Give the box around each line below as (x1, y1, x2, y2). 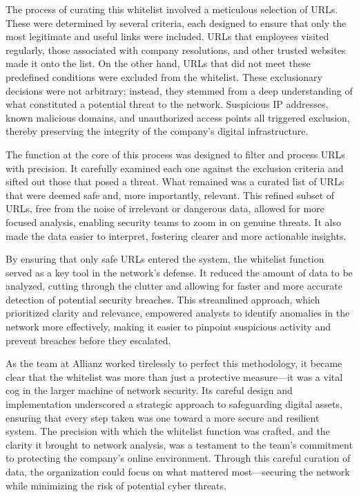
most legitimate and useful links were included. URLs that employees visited (6, 29, 329, 44)
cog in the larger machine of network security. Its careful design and (6, 383, 293, 397)
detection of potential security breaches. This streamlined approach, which (6, 292, 320, 306)
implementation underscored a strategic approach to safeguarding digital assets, (6, 397, 342, 411)
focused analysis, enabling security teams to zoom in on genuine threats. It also (6, 214, 341, 229)
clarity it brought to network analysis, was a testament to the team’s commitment (6, 437, 353, 451)
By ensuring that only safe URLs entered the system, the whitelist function (6, 252, 324, 266)
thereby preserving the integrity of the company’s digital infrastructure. (6, 124, 309, 138)
